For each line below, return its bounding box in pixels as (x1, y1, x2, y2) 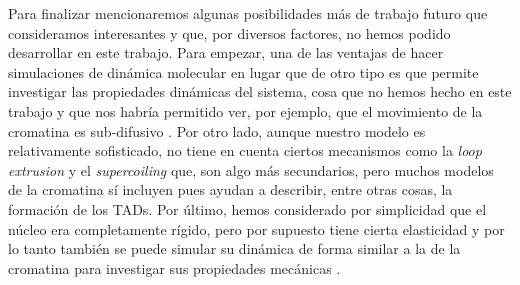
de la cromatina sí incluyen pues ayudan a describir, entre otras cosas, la (8, 179, 453, 200)
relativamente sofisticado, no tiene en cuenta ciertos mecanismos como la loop (8, 140, 482, 161)
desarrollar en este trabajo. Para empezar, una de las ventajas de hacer (8, 42, 444, 63)
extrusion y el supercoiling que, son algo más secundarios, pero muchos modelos (8, 159, 494, 180)
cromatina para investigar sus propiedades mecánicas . (8, 257, 341, 278)
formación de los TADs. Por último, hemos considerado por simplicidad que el (8, 198, 487, 219)
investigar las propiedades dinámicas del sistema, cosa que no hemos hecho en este (8, 81, 512, 102)
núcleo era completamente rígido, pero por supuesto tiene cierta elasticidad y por (8, 218, 505, 239)
